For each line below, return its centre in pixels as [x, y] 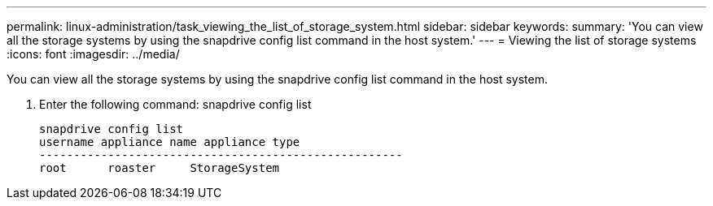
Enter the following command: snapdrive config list [175, 104]
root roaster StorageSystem [160, 168]
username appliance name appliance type [170, 142]
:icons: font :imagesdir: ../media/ [93, 54]
